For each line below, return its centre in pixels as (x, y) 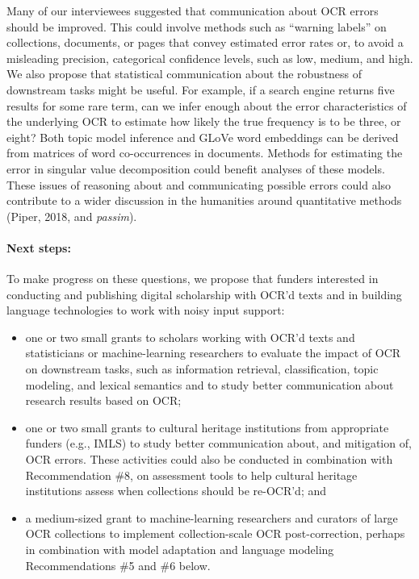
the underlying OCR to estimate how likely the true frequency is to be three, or (204, 121)
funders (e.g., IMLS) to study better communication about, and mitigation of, (218, 443)
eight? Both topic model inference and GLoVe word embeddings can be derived (203, 137)
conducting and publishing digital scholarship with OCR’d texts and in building (204, 294)
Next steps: (39, 247)
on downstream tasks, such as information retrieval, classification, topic (202, 369)
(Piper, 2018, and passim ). (72, 216)
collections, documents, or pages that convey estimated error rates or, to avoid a (205, 42)
